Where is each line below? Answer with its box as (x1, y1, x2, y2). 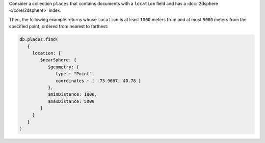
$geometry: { (48, 64, 79, 70)
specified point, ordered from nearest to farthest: (9, 24, 108, 29)
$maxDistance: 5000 (48, 98, 95, 104)
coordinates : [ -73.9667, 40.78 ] (55, 78, 141, 84)
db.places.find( (19, 37, 59, 42)
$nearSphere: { (40, 57, 77, 63)
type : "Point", (55, 71, 95, 77)
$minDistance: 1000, (48, 91, 98, 97)
